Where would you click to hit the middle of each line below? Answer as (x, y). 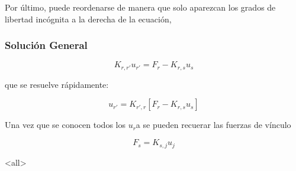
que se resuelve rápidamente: (57, 84)
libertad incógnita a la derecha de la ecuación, (88, 19)
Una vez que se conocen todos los (65, 125)
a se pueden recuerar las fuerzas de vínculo (213, 125)
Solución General (46, 45)
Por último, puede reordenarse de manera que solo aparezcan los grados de (140, 7)
